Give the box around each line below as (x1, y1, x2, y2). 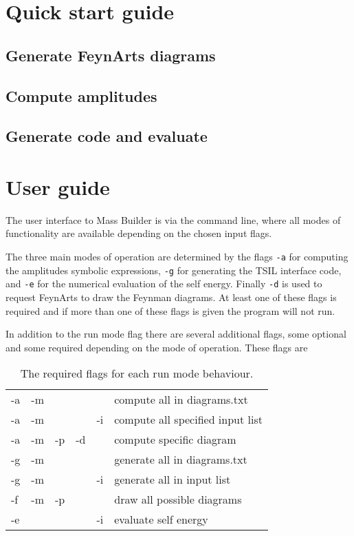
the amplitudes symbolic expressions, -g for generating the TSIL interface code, (5, 262, 342, 277)
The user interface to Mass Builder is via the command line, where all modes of (5, 212, 341, 227)
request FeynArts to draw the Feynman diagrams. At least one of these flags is (5, 290, 337, 304)
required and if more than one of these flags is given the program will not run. (5, 303, 335, 318)
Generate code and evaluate (5, 125, 208, 147)
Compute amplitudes (5, 85, 157, 106)
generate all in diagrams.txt (114, 451, 247, 468)
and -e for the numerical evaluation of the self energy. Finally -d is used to (5, 276, 322, 291)
